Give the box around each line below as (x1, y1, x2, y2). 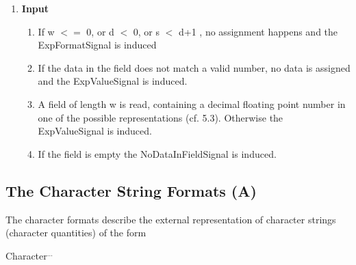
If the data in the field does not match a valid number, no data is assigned (38, 60, 351, 74)
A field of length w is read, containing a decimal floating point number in (38, 96, 346, 111)
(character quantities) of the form (5, 225, 147, 240)
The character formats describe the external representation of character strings (5, 212, 336, 226)
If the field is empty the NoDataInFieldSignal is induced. (38, 146, 277, 161)
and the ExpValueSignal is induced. (38, 74, 188, 88)
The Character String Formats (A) (5, 180, 257, 201)
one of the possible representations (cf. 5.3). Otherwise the (38, 110, 283, 124)
